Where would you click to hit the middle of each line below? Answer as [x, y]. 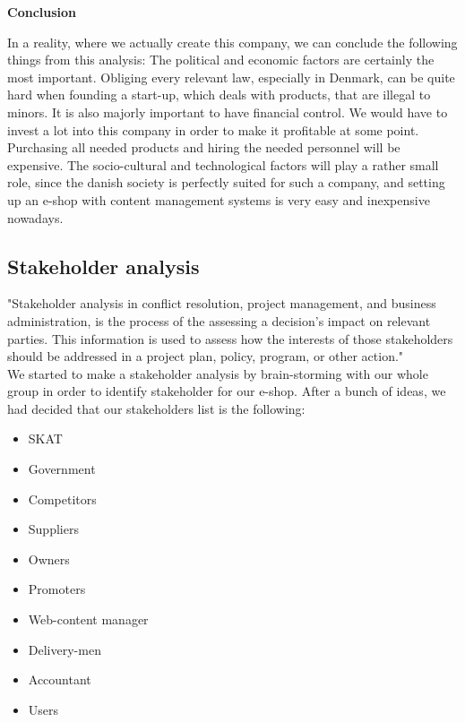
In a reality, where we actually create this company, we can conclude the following [232, 42]
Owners [49, 559]
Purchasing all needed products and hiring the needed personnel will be [204, 147]
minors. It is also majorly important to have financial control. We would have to [228, 112]
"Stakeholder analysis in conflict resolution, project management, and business [222, 303]
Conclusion [42, 12]
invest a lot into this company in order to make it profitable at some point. [213, 129]
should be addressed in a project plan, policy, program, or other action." [206, 356]
